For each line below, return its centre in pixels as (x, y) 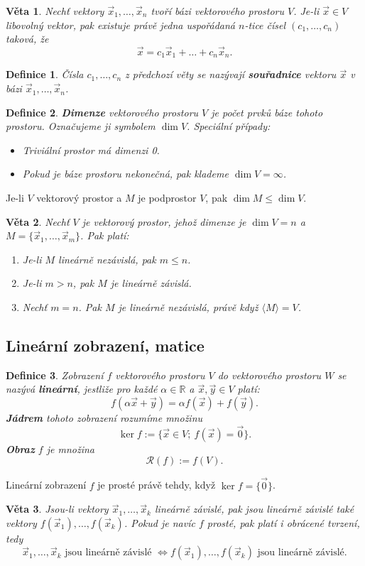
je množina (70, 448)
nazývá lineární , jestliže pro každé (82, 389)
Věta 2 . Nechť (38, 221)
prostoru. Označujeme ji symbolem (81, 126)
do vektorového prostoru (269, 375)
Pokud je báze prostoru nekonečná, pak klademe (125, 174)
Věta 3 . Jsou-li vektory (57, 509)
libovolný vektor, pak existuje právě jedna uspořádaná (121, 25)
